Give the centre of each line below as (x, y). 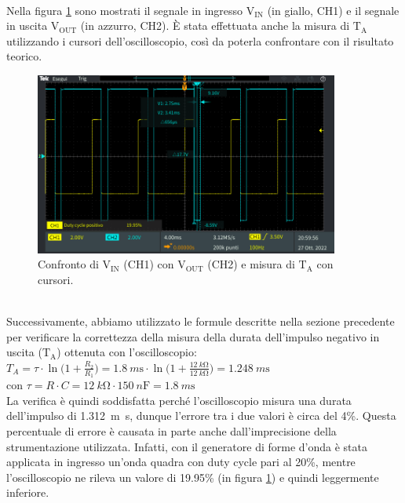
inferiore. (28, 492)
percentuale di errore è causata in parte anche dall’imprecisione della (171, 430)
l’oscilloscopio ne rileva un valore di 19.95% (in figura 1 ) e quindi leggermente (193, 477)
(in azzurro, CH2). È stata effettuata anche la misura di (215, 26)
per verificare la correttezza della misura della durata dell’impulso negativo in (193, 336)
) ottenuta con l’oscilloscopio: (127, 352)
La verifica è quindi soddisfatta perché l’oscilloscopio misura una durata (179, 400)
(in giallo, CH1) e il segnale (333, 10)
